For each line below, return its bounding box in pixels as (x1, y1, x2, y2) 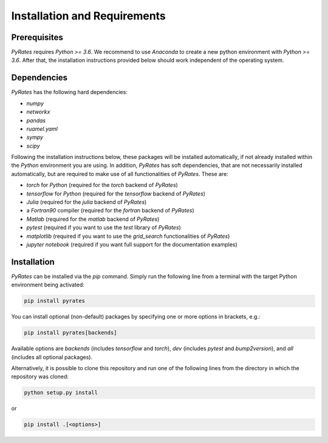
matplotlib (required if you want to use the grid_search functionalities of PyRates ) (26, 232, 230, 240)
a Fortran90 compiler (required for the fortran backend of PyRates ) (26, 207, 194, 214)
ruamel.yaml (26, 125, 58, 132)
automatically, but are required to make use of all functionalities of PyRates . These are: (11, 170, 229, 177)
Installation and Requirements (11, 9, 166, 22)
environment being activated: (11, 281, 85, 288)
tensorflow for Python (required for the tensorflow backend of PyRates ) (26, 190, 206, 197)
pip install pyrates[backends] (24, 330, 118, 336)
